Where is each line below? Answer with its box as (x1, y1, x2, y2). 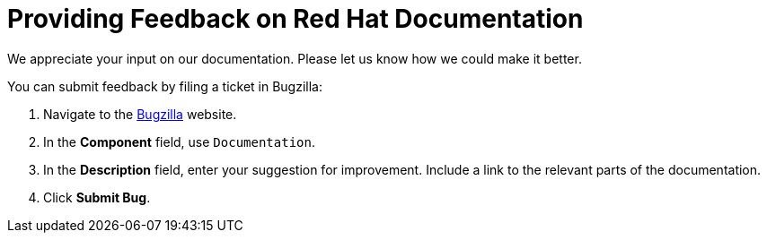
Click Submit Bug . (43, 189, 151, 205)
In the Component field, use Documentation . (43, 133, 315, 150)
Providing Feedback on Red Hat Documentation (7, 4, 584, 34)
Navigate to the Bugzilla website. (43, 106, 237, 122)
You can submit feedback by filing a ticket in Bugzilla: (7, 78, 323, 94)
